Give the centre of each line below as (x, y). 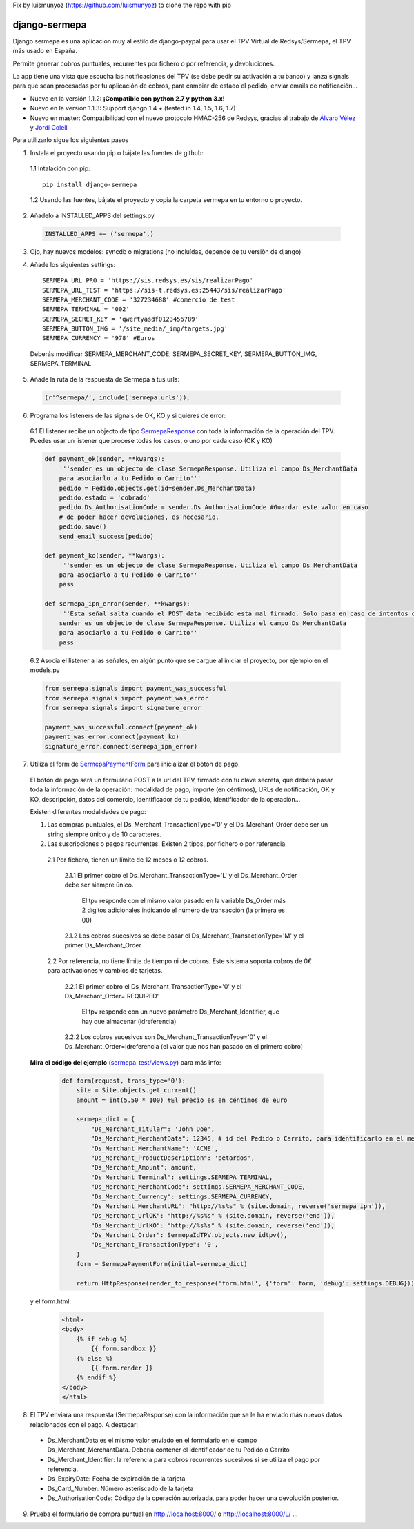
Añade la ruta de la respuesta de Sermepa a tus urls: (105, 379)
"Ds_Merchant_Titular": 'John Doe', (153, 1129)
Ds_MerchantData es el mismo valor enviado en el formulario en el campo (152, 1440)
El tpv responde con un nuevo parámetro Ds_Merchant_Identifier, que (180, 1012)
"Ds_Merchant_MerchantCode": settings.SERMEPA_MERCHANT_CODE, (198, 1187)
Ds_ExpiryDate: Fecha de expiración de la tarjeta (116, 1479)
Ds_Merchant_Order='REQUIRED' (112, 996)
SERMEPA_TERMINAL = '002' (86, 309)
